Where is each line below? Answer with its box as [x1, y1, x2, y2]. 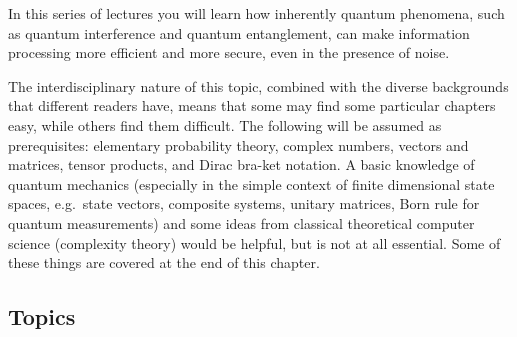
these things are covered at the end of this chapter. [8, 252, 320, 273]
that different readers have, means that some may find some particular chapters [8, 95, 496, 116]
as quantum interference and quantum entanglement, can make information [8, 22, 470, 43]
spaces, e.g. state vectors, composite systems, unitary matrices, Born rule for [8, 193, 480, 214]
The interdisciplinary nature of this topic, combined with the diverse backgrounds [8, 75, 509, 96]
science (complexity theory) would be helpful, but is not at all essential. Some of [8, 232, 501, 253]
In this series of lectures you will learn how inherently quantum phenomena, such [8, 3, 505, 23]
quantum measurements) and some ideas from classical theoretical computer [8, 212, 475, 233]
